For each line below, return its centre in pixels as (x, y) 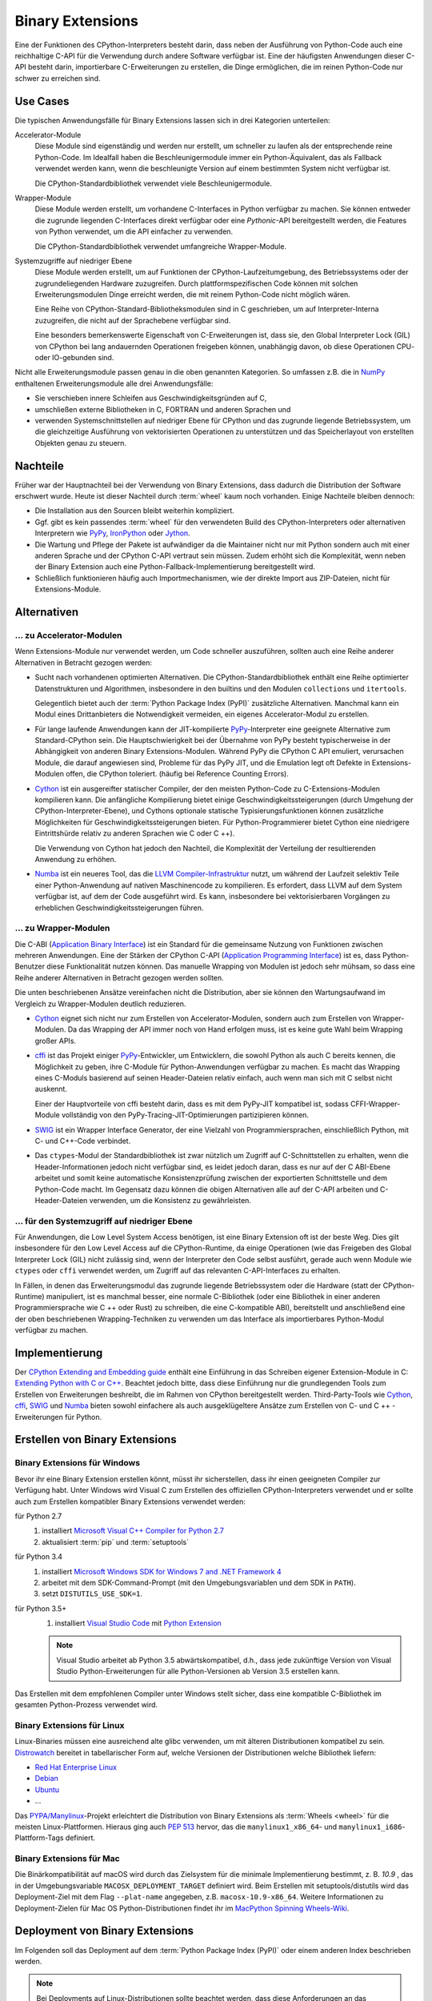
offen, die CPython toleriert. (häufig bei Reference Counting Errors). (177, 774)
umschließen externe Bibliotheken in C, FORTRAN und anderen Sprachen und (163, 409)
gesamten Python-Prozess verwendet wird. (86, 1705)
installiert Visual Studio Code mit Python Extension (138, 1623)
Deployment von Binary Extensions (104, 1931)
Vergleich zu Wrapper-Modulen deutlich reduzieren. (100, 1004)
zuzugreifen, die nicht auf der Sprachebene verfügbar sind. (133, 320)
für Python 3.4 (39, 1557)
